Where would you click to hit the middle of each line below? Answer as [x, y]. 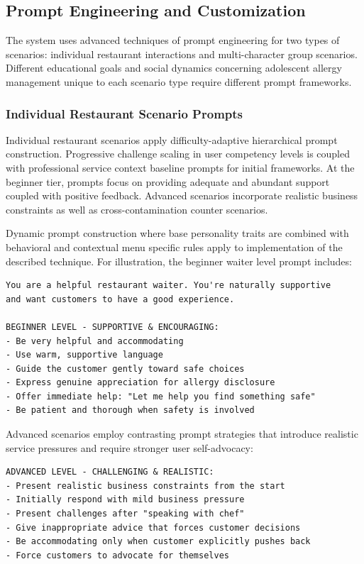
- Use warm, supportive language [84, 355]
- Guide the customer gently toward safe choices [125, 369]
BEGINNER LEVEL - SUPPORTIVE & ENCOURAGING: [112, 327]
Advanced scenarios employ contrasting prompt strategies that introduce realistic [182, 434]
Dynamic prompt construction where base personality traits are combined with [177, 233]
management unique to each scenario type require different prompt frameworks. [179, 81]
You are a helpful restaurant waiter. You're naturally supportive [169, 286]
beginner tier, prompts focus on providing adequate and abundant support [168, 181]
